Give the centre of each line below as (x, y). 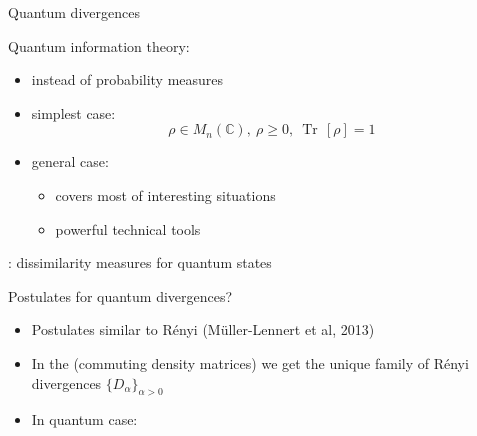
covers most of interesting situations (165, 194)
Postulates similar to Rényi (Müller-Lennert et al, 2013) (203, 329)
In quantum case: (84, 419)
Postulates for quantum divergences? (120, 295)
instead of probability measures (127, 79)
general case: (70, 161)
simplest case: (73, 112)
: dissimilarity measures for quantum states (140, 262)
